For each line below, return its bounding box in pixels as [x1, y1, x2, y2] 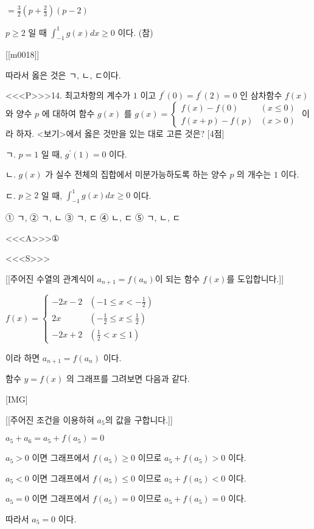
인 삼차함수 [240, 89, 282, 102]
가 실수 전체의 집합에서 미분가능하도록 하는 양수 [45, 168, 227, 181]
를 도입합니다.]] [226, 272, 284, 285]
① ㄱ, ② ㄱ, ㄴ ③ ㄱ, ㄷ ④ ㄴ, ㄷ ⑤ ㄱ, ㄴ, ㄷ [5, 211, 181, 224]
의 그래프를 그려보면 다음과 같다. [66, 372, 190, 385]
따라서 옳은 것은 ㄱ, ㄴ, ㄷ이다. [5, 68, 121, 81]
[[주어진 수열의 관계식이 [5, 272, 94, 285]
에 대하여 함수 [41, 107, 95, 120]
